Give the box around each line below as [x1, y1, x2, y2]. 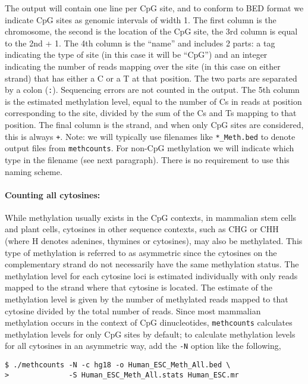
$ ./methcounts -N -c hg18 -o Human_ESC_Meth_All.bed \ [5, 361, 231, 370]
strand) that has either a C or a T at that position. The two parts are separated [5, 71, 297, 84]
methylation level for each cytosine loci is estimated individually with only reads [5, 269, 298, 282]
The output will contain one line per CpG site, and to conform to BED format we [5, 2, 304, 14]
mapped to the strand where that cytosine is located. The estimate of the [5, 281, 272, 294]
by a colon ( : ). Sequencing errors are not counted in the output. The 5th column [5, 83, 300, 96]
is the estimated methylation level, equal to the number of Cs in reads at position [5, 95, 302, 107]
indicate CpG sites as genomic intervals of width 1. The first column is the [5, 13, 276, 26]
